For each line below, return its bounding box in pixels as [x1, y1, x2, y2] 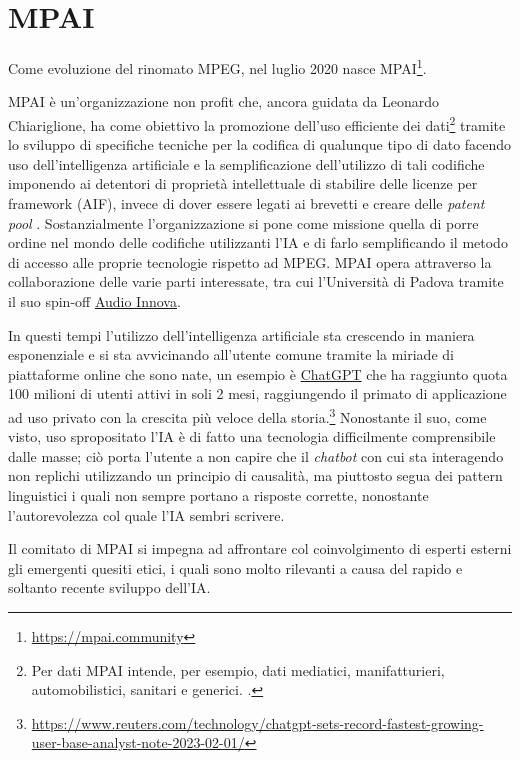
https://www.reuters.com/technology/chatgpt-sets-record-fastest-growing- [31, 712, 484, 733]
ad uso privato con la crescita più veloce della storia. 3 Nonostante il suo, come [8, 403, 487, 427]
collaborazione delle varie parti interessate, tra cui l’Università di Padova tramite [8, 271, 504, 292]
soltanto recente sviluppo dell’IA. [8, 577, 211, 598]
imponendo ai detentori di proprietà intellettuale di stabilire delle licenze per [8, 173, 478, 194]
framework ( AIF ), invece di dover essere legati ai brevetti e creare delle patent [8, 193, 485, 213]
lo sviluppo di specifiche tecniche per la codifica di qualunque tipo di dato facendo [8, 134, 512, 155]
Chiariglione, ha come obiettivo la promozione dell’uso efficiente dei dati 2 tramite [8, 111, 506, 135]
